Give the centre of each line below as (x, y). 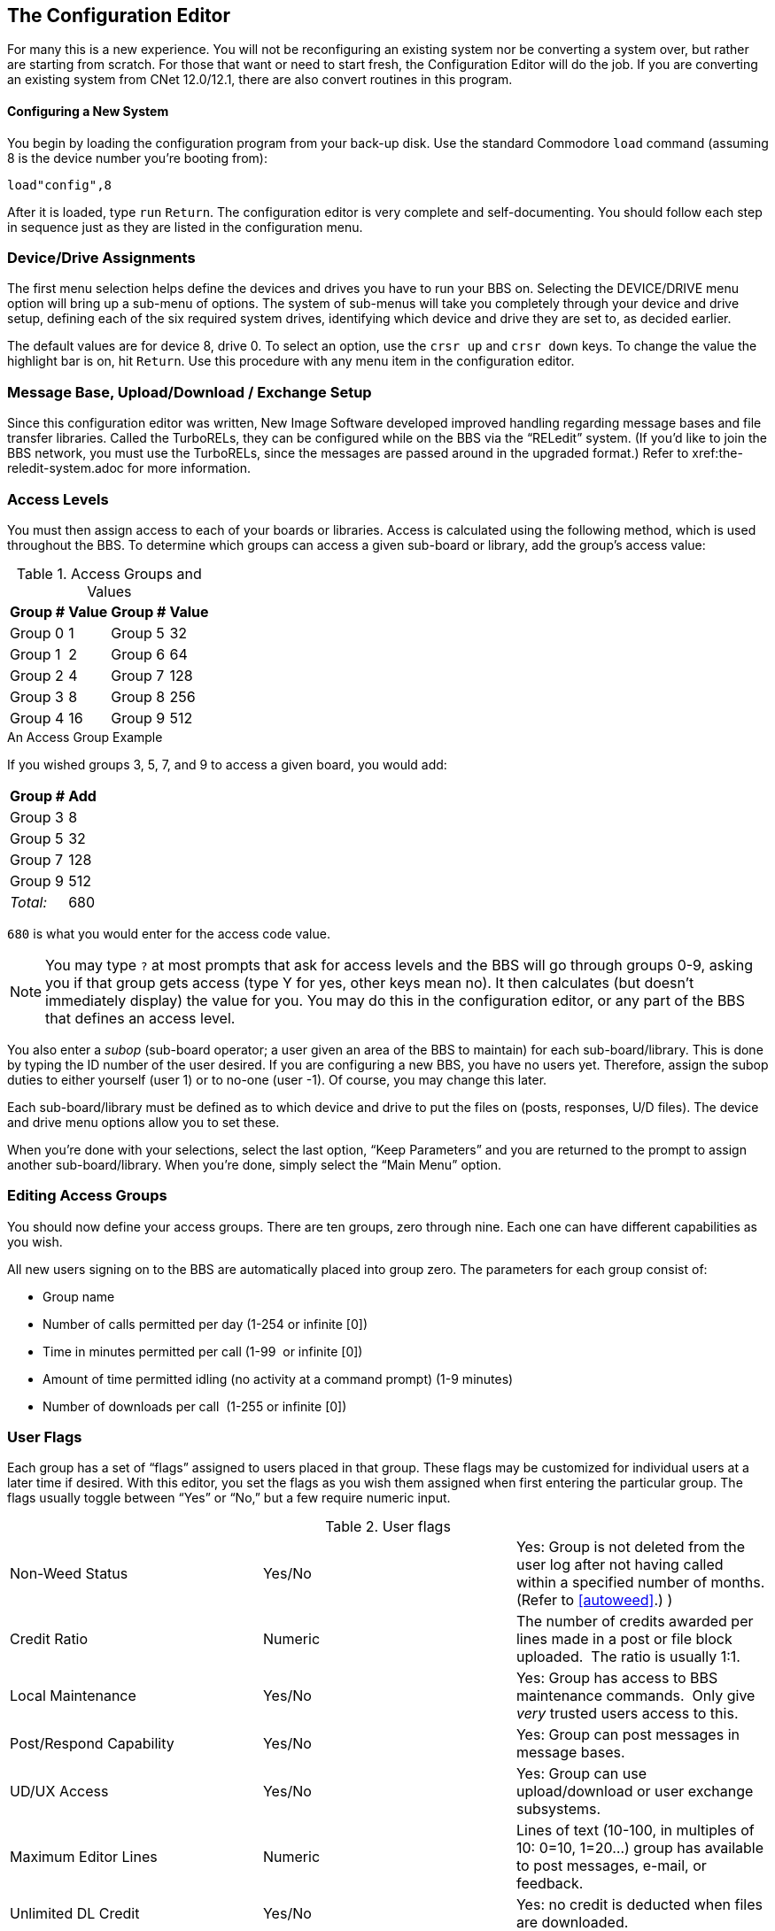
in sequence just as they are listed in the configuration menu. (185, 227)
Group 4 (37, 718)
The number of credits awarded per (635, 1622)
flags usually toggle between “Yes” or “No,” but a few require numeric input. (229, 1498)
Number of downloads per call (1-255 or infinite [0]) (195, 1406)
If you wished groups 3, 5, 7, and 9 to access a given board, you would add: (227, 764)
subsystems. (558, 1809)
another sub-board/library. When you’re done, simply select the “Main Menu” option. (255, 1164)
